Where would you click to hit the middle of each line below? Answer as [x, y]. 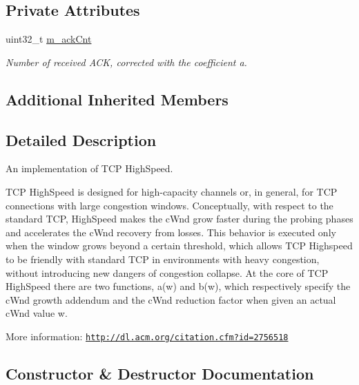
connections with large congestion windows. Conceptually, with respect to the [169, 205]
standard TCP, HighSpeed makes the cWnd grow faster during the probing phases [179, 219]
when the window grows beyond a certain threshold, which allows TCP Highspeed [179, 246]
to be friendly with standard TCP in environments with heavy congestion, [163, 259]
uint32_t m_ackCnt [49, 39]
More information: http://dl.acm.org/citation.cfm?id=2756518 [147, 336]
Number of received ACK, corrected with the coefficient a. [126, 62]
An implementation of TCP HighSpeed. [89, 168]
